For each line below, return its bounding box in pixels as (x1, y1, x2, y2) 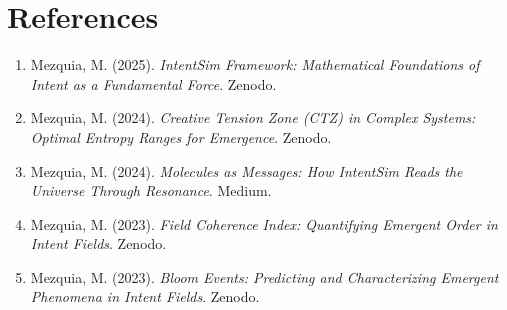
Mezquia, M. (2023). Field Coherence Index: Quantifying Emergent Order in (30, 213, 498, 234)
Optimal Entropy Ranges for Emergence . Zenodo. (30, 126, 332, 147)
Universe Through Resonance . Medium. (30, 180, 272, 201)
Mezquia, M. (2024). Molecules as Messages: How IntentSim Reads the (30, 160, 463, 181)
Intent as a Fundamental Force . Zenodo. (30, 73, 277, 94)
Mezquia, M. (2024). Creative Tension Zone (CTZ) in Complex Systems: (30, 107, 476, 128)
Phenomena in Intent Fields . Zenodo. (30, 286, 260, 307)
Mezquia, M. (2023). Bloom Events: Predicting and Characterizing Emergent (30, 266, 499, 287)
